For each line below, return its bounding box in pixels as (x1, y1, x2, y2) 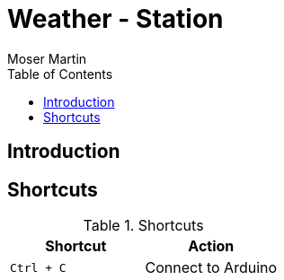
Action (188, 237, 235, 256)
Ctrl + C (10, 260, 67, 275)
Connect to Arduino (145, 258, 278, 277)
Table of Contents (7, 66, 113, 82)
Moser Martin (7, 50, 87, 66)
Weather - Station (7, 4, 224, 34)
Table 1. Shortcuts (83, 216, 204, 235)
